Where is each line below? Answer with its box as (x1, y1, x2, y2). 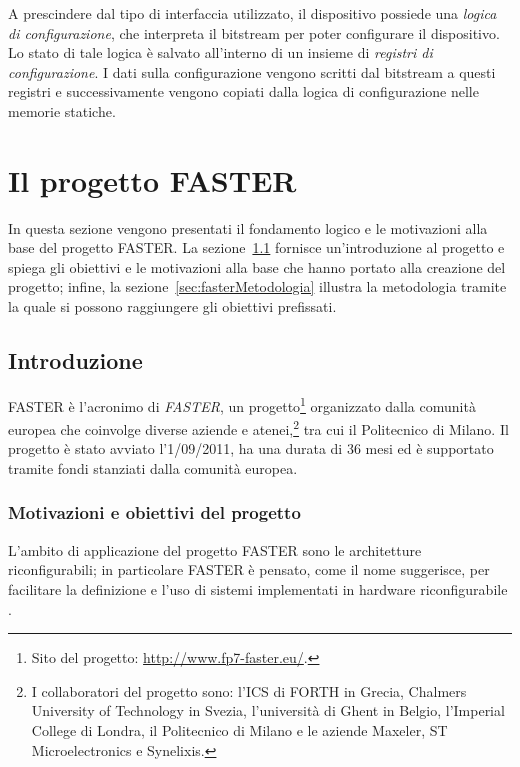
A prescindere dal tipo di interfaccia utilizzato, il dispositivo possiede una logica (8, 3, 497, 23)
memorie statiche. (8, 100, 116, 121)
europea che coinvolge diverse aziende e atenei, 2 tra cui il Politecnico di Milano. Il (8, 416, 509, 439)
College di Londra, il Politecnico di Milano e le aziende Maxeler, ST (31, 719, 448, 740)
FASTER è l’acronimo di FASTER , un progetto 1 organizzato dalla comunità (8, 392, 476, 416)
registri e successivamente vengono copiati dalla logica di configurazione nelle (8, 81, 479, 102)
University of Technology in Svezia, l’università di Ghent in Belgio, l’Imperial (31, 700, 505, 721)
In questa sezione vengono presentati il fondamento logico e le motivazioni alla (8, 217, 488, 238)
